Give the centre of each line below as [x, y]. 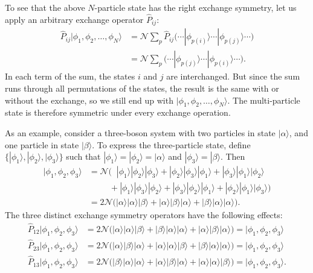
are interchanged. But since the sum [233, 76]
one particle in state [42, 144]
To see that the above [45, 7]
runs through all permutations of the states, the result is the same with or [142, 88]
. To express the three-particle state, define [171, 144]
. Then [233, 156]
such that [83, 156]
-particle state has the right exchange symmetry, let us [195, 7]
